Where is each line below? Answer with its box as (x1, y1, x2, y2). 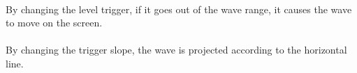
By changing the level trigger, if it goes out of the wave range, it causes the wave (6, 1, 352, 16)
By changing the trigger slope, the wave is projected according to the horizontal (6, 42, 347, 57)
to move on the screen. (6, 15, 103, 30)
